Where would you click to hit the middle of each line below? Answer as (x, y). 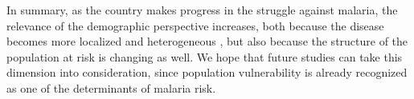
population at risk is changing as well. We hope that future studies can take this (205, 56)
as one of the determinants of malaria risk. (111, 87)
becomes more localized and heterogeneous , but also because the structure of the (207, 41)
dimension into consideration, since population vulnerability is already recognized (207, 72)
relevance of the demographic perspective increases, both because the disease (195, 25)
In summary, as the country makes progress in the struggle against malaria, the (202, 10)
